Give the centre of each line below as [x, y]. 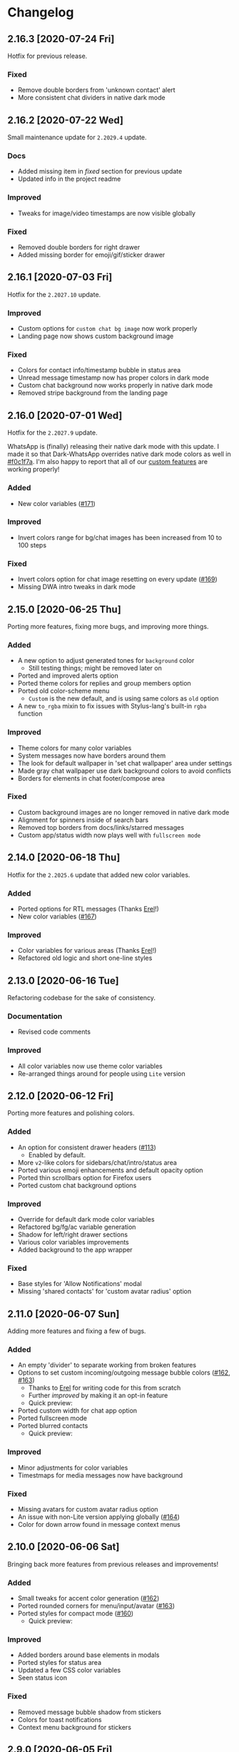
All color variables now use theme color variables [90, 1066]
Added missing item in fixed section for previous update [100, 172]
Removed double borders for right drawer [79, 247]
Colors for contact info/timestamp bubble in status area [99, 370]
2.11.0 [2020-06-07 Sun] [63, 1313]
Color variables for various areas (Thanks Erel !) [87, 951]
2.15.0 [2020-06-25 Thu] [64, 609]
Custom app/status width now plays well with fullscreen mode [109, 835]
